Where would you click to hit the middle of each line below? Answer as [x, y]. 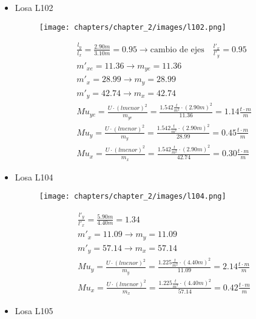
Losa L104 [34, 177]
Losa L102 [34, 7]
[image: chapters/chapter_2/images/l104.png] [133, 197]
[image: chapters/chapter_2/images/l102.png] [133, 27]
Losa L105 [34, 311]
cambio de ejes [177, 50]
